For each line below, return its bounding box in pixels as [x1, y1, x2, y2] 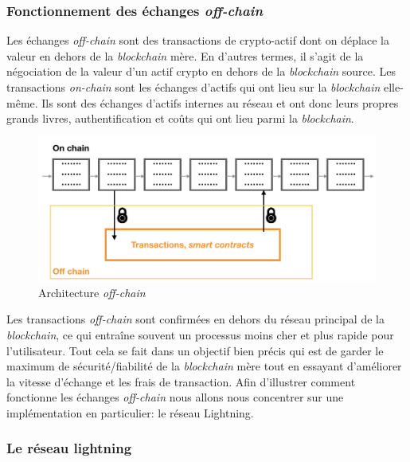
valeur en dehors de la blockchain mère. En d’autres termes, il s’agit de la [6, 47, 364, 64]
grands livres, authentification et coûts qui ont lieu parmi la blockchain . [6, 110, 354, 127]
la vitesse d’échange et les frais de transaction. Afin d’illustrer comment [6, 373, 356, 390]
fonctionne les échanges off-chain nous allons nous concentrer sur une [6, 389, 344, 405]
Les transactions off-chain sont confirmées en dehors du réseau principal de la [6, 311, 385, 327]
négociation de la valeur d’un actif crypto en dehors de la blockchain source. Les [6, 63, 396, 80]
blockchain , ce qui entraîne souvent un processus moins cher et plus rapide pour [6, 326, 394, 343]
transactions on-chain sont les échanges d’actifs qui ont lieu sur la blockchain [6, 79, 381, 95]
